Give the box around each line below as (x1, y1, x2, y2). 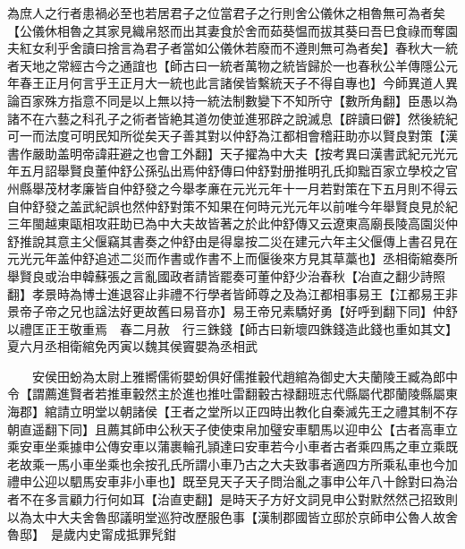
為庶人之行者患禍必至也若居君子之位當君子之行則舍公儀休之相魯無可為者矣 (7, 4, 445, 21)
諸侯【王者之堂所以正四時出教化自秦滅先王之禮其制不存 (131, 402, 458, 421)
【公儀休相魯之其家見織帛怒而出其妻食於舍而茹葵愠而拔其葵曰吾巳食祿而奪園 (7, 21, 458, 39)
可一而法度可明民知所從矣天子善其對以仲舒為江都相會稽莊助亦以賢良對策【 (7, 126, 445, 145)
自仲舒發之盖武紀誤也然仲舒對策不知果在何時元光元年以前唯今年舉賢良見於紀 (7, 196, 458, 215)
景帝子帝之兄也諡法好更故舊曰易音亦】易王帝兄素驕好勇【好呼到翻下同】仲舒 (7, 302, 458, 321)
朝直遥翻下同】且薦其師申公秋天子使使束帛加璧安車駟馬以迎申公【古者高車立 (7, 419, 458, 438)
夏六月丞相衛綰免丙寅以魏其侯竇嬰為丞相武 (7, 337, 258, 356)
